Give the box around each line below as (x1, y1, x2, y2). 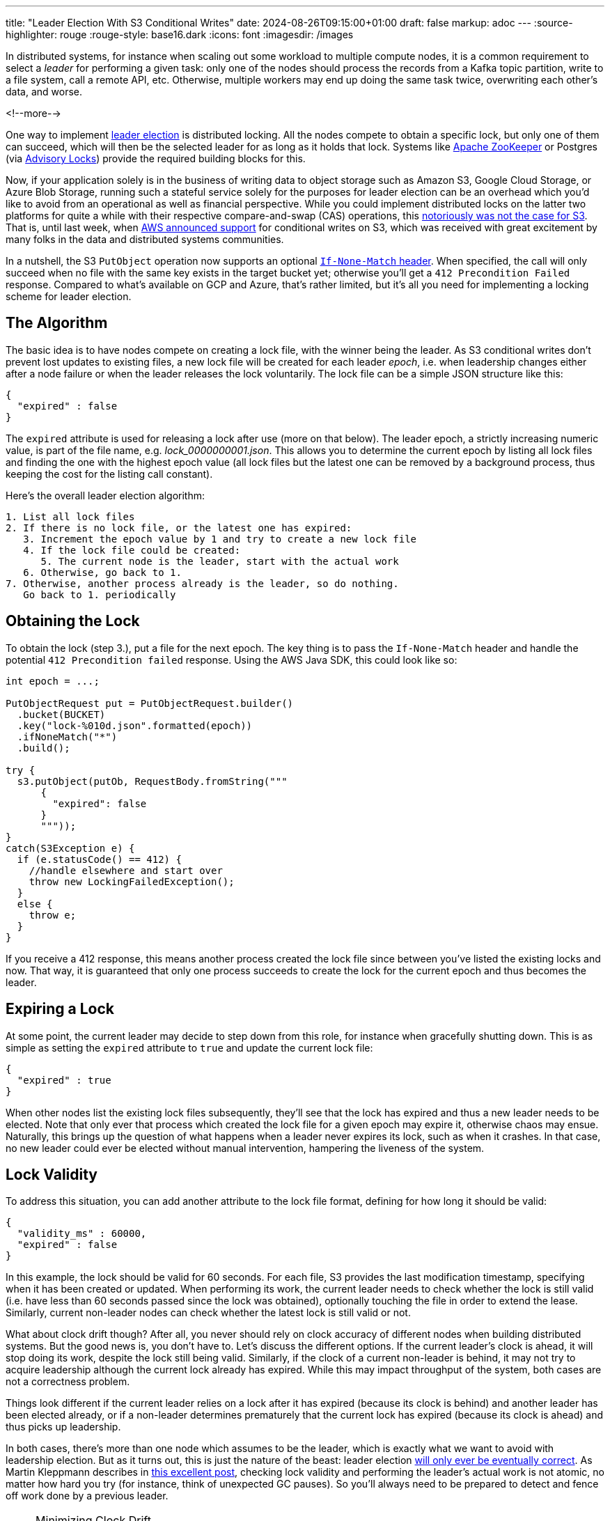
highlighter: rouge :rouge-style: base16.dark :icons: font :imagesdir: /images (6, 29, 354, 40)
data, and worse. (6, 86, 83, 97)
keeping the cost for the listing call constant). (6, 467, 213, 480)
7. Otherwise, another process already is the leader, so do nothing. (6, 577, 399, 589)
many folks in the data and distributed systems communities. (6, 233, 284, 245)
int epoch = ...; (6, 675, 100, 687)
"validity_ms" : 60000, (17, 1228, 147, 1240)
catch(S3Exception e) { (6, 842, 135, 854)
